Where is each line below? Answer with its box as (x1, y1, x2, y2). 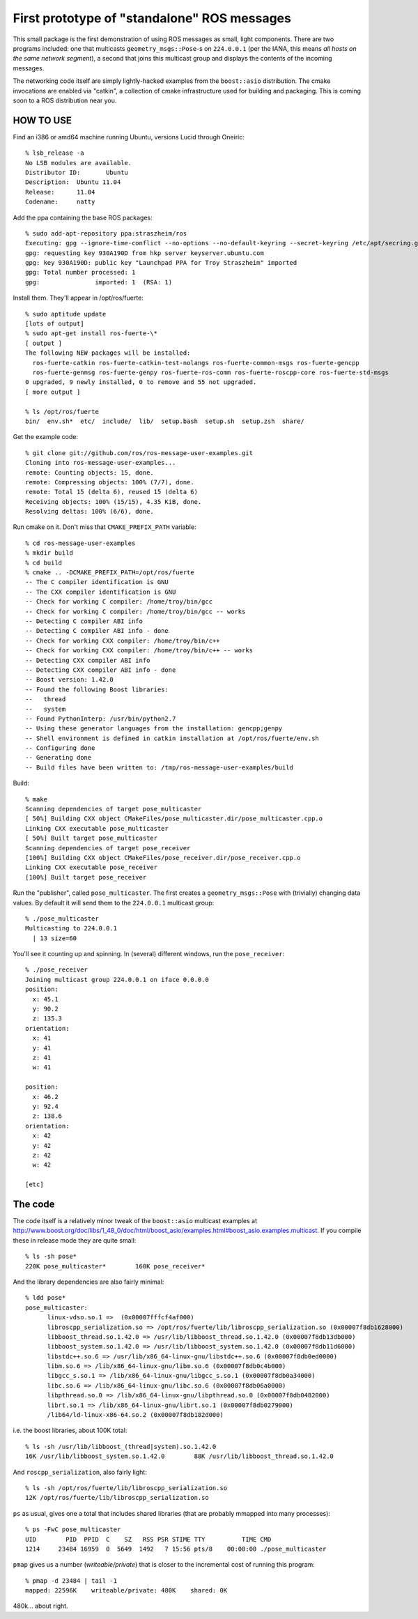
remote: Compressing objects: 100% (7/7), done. (25, 478, 194, 486)
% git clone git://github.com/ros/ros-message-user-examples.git (25, 449, 254, 456)
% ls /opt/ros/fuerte (25, 408, 99, 415)
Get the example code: (13, 433, 78, 441)
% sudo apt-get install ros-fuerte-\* (25, 330, 158, 337)
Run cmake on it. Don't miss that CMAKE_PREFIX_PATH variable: (13, 523, 196, 531)
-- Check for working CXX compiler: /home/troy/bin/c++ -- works (25, 647, 254, 654)
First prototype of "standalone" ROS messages (13, 10, 292, 26)
